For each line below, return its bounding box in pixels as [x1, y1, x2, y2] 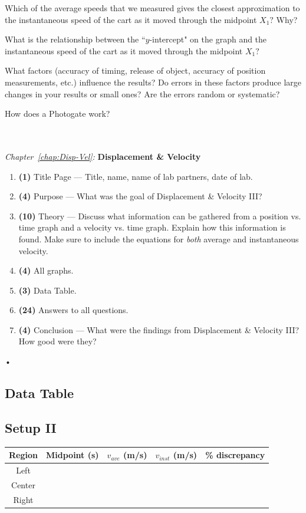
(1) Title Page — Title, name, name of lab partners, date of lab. [18, 170, 253, 182]
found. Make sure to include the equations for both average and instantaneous [18, 232, 299, 245]
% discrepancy [205, 449, 265, 461]
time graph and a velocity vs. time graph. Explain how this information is [18, 221, 286, 234]
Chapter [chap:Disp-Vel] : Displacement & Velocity [5, 150, 201, 162]
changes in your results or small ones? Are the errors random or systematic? [5, 87, 280, 100]
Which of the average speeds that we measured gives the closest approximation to [5, 2, 300, 14]
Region [9, 449, 38, 461]
